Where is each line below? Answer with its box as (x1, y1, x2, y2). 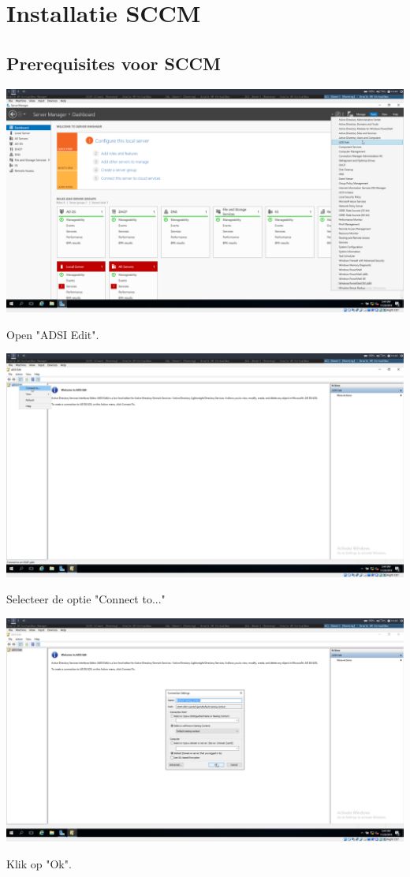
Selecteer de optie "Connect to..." (6, 591, 166, 607)
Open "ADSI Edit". (6, 326, 99, 342)
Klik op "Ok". (6, 856, 72, 872)
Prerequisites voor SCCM (6, 50, 221, 75)
